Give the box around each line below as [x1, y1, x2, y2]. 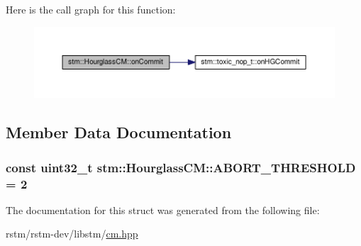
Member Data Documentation [6, 121, 232, 143]
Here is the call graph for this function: [6, 2, 176, 16]
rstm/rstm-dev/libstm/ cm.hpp [6, 226, 138, 241]
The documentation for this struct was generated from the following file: [6, 202, 320, 217]
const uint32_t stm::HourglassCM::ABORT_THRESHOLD [6, 158, 356, 176]
